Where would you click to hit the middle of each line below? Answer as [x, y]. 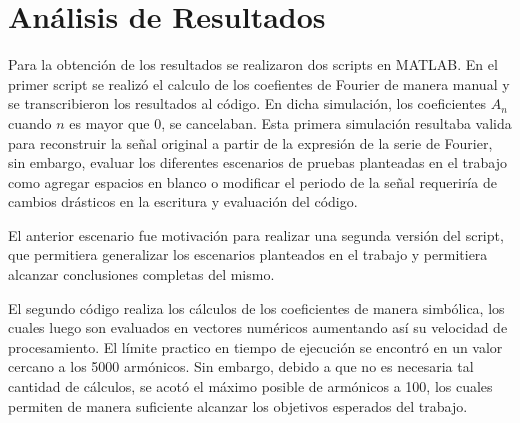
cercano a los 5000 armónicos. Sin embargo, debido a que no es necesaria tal [241, 366]
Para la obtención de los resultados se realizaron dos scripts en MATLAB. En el [253, 64]
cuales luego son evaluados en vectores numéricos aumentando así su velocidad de [258, 327]
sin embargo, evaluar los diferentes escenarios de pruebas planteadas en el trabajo [257, 162]
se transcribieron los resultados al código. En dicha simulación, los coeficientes [247, 103]
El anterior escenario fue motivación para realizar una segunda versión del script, [256, 234]
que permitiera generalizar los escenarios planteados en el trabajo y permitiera [248, 254]
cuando [30, 122]
